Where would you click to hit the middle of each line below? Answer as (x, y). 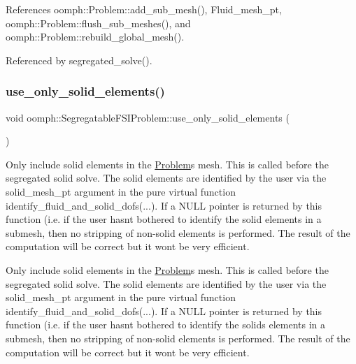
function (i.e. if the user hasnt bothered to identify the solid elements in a (164, 219)
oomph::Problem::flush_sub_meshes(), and (98, 23)
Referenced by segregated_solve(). (79, 60)
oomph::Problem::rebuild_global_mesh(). (95, 37)
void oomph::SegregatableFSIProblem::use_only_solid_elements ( (148, 117)
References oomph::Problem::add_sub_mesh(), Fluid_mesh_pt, (144, 9)
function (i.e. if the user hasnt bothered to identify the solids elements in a (166, 325)
